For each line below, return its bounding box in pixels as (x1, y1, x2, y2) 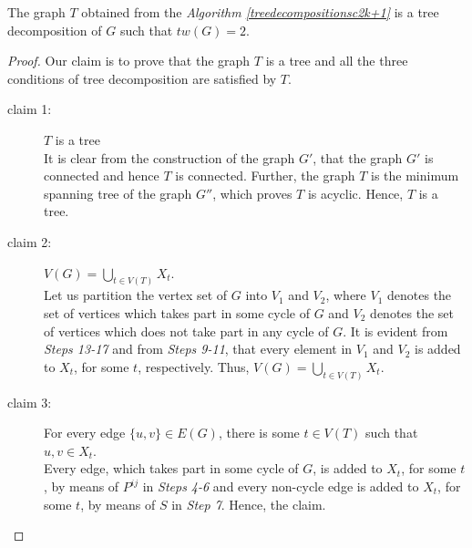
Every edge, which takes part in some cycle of (44, 459, 299, 478)
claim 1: (7, 99, 52, 119)
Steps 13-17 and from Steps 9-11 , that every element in (44, 339, 353, 358)
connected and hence (44, 166, 159, 185)
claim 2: (7, 232, 52, 251)
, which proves (212, 183, 292, 202)
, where (325, 285, 366, 305)
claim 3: (7, 392, 52, 411)
